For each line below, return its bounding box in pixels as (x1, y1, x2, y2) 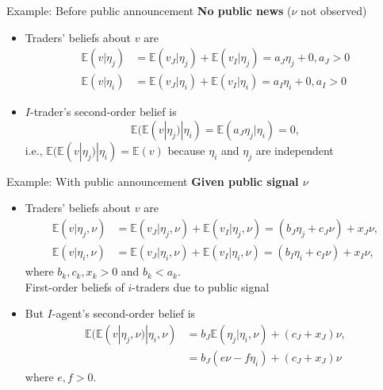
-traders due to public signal (132, 278, 270, 295)
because (167, 141, 205, 158)
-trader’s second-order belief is (29, 103, 177, 120)
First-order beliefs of (25, 278, 124, 295)
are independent (255, 141, 334, 158)
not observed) (301, 2, 367, 18)
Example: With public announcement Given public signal (6, 172, 299, 189)
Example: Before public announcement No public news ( (6, 2, 292, 18)
